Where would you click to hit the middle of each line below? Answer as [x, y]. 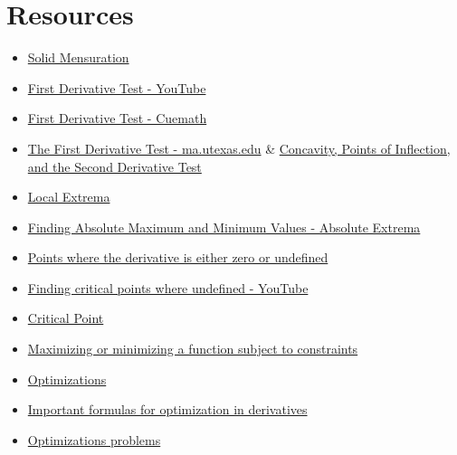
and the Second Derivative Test [114, 166]
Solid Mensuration [78, 57]
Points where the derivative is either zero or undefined [178, 257]
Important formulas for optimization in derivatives [167, 409]
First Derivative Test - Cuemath [117, 118]
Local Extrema [69, 197]
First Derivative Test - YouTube [117, 87]
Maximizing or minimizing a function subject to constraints [193, 349]
